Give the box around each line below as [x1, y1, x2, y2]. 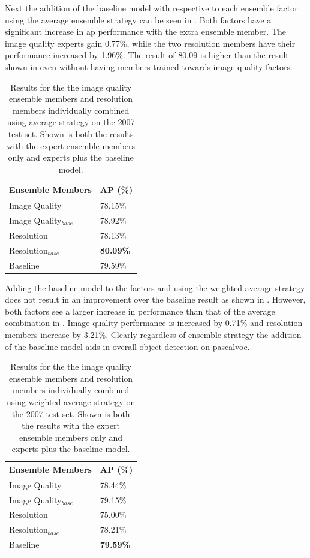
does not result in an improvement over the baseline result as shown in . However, [5, 293, 306, 306]
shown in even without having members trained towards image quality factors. [5, 60, 293, 73]
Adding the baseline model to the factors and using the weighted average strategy [5, 281, 305, 294]
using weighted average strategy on [7, 395, 136, 408]
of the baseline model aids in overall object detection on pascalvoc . [5, 340, 250, 352]
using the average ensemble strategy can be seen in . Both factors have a [5, 13, 272, 26]
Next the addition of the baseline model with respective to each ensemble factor [5, 2, 298, 14]
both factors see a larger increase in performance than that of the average [5, 304, 275, 317]
